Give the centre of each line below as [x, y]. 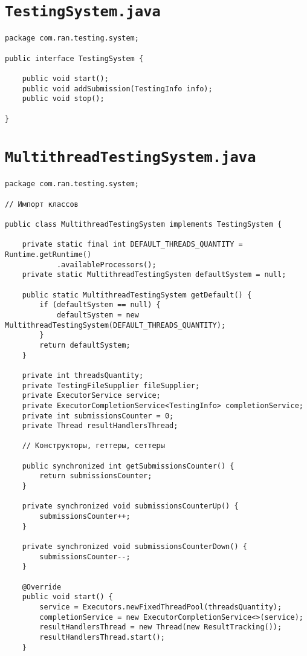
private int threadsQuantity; [83, 375]
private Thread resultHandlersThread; [100, 426]
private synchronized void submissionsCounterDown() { [134, 547]
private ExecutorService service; [91, 396]
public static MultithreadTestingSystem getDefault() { [137, 295]
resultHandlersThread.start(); [102, 637]
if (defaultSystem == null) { [100, 305]
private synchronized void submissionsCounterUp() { [130, 506]
